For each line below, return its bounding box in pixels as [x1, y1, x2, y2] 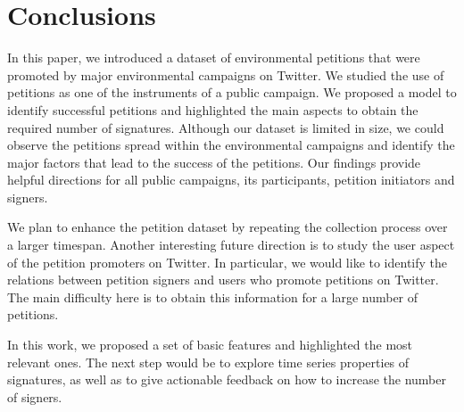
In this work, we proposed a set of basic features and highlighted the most [7, 335, 413, 354]
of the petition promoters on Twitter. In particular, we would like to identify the [7, 252, 448, 271]
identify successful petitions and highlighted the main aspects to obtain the [7, 100, 418, 119]
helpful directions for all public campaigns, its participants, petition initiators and [7, 170, 455, 189]
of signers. [7, 387, 62, 406]
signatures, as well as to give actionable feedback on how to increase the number [7, 370, 446, 389]
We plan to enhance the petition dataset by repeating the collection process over [7, 218, 448, 236]
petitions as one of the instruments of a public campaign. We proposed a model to [7, 83, 457, 102]
